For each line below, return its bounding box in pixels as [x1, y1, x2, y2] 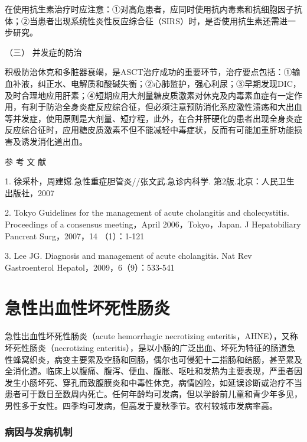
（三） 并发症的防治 [5, 45, 82, 58]
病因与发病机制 [5, 424, 73, 439]
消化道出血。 [37, 135, 87, 147]
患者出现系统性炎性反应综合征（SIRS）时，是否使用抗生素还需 [37, 14, 279, 27]
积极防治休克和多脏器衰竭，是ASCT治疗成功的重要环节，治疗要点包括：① [5, 66, 292, 78]
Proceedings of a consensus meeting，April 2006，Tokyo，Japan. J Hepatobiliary [5, 217, 301, 230]
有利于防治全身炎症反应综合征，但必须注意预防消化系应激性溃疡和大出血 [21, 100, 302, 113]
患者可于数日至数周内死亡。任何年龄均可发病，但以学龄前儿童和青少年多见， [5, 388, 302, 400]
